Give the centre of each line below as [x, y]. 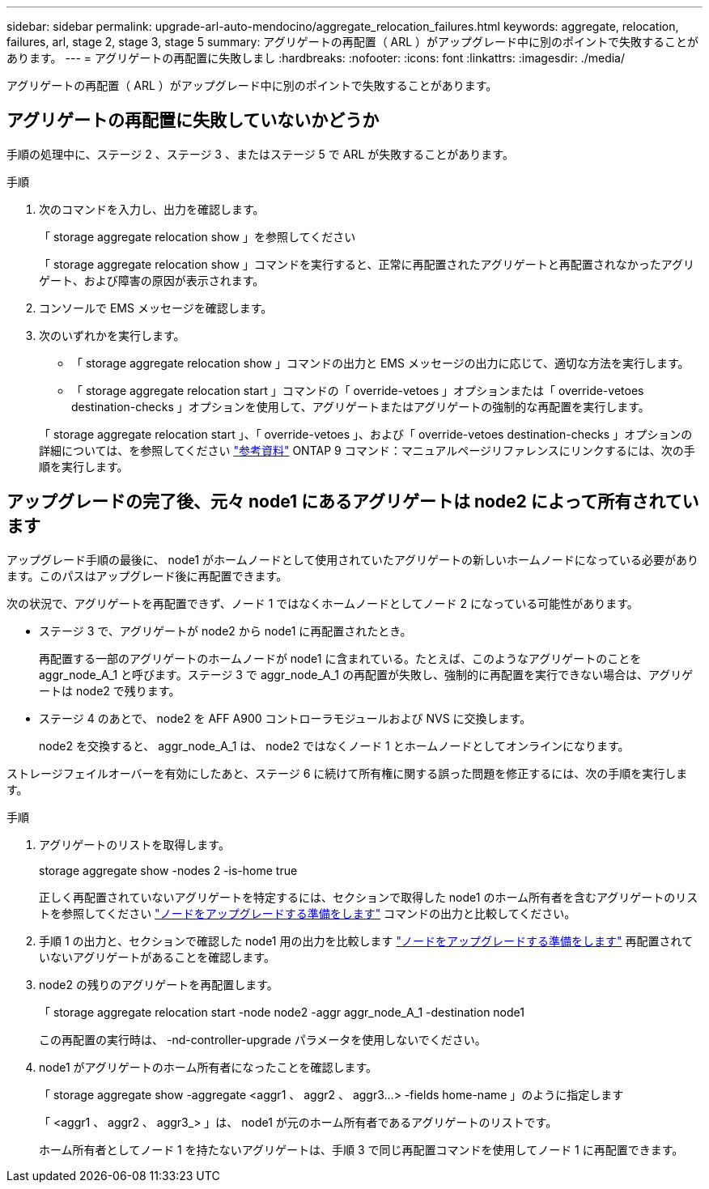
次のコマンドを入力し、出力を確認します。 [152, 209]
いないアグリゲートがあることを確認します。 [157, 957]
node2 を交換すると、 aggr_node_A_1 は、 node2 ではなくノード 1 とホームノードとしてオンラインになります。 [334, 745]
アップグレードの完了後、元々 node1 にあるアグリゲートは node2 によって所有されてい [353, 502]
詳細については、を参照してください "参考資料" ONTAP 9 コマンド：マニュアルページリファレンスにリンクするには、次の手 [367, 450]
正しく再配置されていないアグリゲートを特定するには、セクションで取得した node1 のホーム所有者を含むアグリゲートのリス [369, 897]
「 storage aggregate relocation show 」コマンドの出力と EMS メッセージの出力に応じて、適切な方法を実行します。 [380, 363]
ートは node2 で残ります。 [110, 690]
